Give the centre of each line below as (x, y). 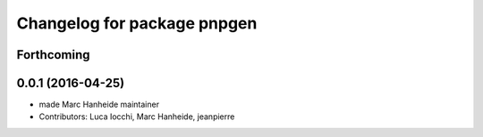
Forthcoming (53, 55)
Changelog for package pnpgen (137, 23)
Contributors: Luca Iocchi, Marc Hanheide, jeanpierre (137, 117)
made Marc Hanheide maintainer (99, 105)
